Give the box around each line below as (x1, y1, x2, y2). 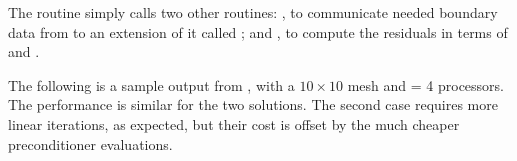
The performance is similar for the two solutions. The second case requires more (8, 94, 498, 115)
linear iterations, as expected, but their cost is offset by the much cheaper (8, 113, 460, 134)
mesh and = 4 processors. (347, 74, 505, 95)
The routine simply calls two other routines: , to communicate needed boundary (8, 2, 498, 22)
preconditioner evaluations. (8, 133, 173, 154)
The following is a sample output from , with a (8, 74, 295, 95)
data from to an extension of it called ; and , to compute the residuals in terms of (8, 21, 508, 42)
